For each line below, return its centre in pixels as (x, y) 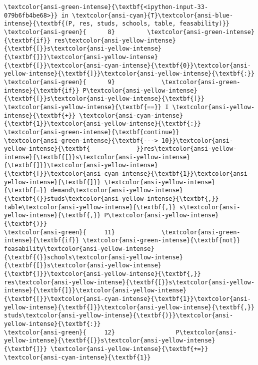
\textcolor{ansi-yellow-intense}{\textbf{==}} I (86, 107)
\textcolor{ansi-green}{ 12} (59, 332)
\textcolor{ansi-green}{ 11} (59, 232)
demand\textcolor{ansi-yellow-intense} (117, 191)
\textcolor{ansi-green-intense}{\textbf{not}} (161, 241)
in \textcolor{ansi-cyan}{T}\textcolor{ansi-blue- (147, 15)
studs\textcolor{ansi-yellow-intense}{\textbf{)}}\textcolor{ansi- (119, 316)
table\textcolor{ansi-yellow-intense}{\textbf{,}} (90, 207)
